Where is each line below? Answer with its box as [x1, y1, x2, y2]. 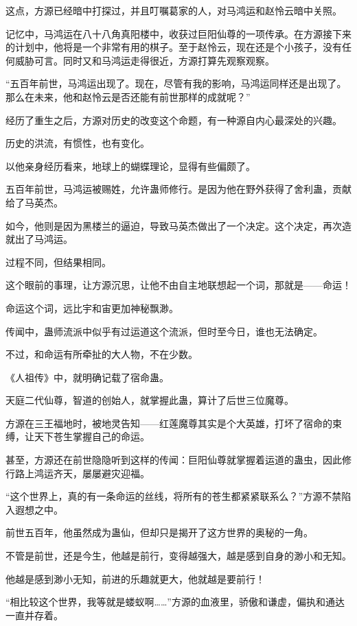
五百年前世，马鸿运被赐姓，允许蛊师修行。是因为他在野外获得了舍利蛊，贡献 [5, 182, 352, 196]
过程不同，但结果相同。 [5, 254, 111, 269]
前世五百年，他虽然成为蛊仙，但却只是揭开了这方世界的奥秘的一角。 [5, 525, 313, 540]
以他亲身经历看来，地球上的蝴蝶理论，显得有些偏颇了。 [5, 158, 255, 173]
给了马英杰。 [5, 195, 63, 209]
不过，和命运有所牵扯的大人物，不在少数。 [5, 347, 198, 361]
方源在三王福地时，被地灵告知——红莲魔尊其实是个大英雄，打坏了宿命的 [5, 416, 332, 430]
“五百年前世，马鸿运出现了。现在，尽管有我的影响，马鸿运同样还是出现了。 [5, 76, 347, 91]
